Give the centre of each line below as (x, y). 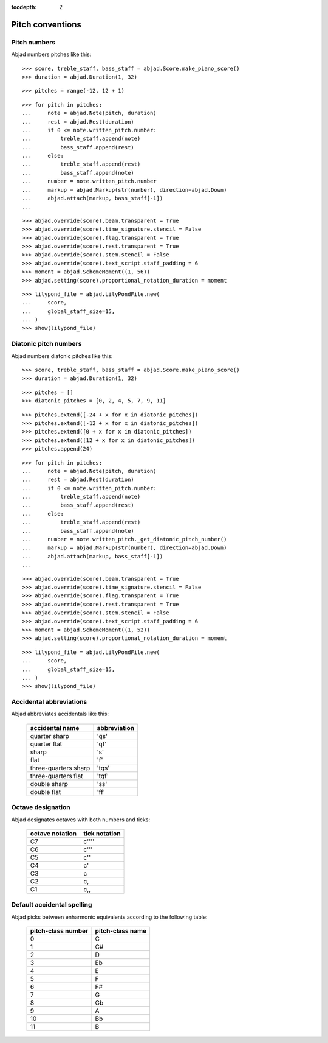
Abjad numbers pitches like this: (51, 54)
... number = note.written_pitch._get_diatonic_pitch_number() (125, 539)
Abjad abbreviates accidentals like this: (60, 714)
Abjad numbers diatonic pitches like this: (62, 356)
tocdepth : (24, 7)
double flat (46, 792)
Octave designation (41, 807)
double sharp (49, 784)
